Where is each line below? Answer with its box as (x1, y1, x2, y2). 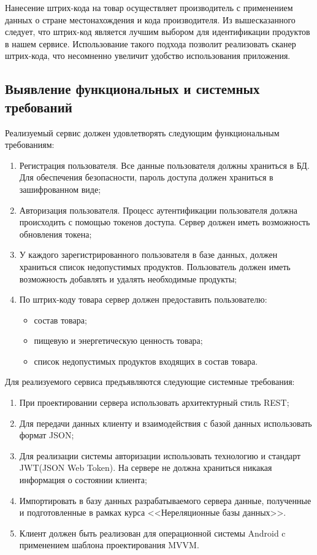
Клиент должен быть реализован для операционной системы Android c (19, 526, 286, 539)
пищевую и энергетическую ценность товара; (34, 334, 203, 347)
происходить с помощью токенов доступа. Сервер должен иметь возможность (19, 215, 310, 228)
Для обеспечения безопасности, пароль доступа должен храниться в (19, 171, 273, 184)
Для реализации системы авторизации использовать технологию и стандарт (19, 449, 301, 462)
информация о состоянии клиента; (19, 473, 147, 486)
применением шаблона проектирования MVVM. (19, 538, 199, 551)
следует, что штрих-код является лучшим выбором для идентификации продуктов (5, 25, 310, 38)
